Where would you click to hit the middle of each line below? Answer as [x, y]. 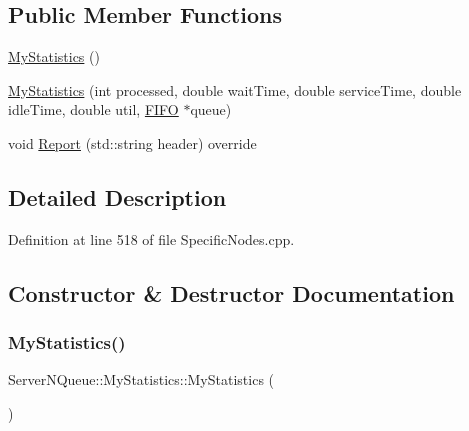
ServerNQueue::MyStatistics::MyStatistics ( [141, 379]
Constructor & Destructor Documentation [231, 292]
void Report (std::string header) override [132, 142]
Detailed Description [117, 196]
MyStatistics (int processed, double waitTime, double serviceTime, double [235, 89]
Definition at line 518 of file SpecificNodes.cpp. [151, 238]
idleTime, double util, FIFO [93, 109]
